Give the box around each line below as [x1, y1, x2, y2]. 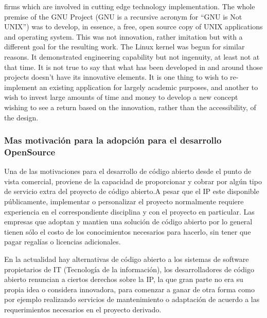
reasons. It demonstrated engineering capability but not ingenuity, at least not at [4, 51, 260, 62]
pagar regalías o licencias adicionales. [4, 236, 121, 247]
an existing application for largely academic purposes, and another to [39, 81, 258, 92]
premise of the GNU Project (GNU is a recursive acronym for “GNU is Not [4, 11, 242, 22]
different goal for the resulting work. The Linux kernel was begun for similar [4, 41, 245, 52]
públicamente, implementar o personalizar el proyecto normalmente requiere [4, 196, 244, 207]
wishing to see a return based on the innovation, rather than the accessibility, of [4, 101, 256, 112]
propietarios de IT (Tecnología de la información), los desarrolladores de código [4, 263, 254, 274]
